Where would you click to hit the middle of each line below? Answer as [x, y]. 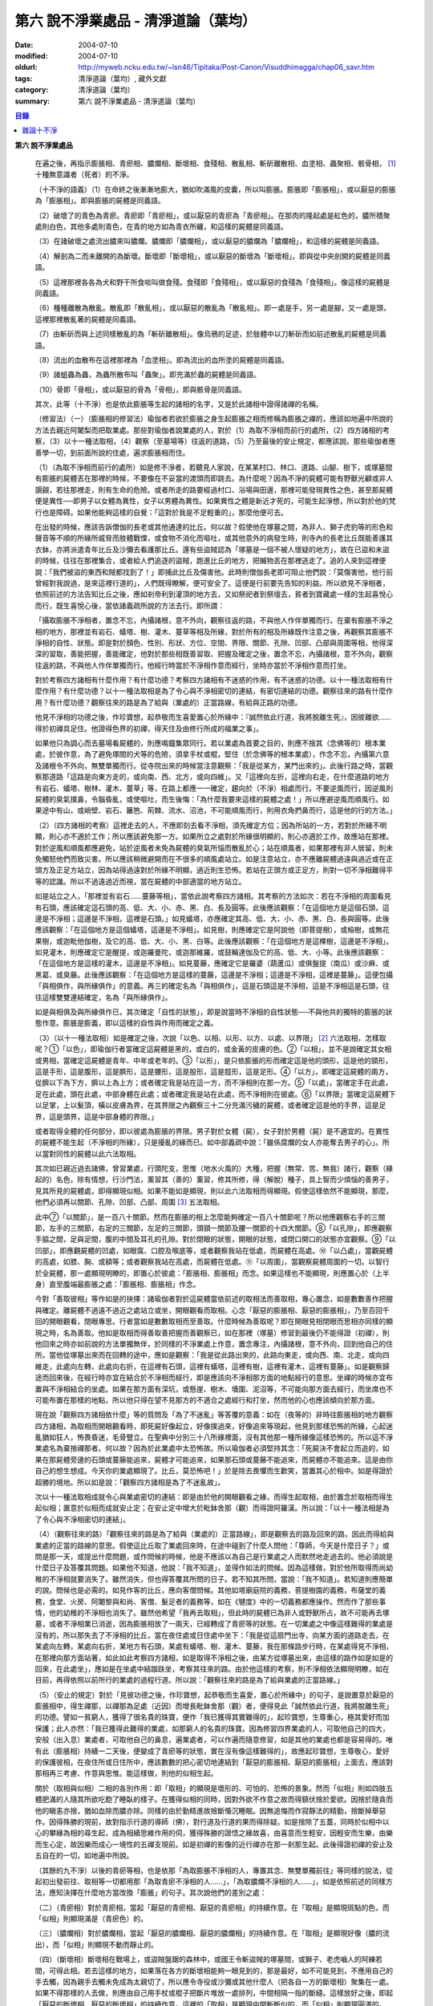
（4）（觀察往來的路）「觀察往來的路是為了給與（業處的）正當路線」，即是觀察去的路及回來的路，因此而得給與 [214, 1534]
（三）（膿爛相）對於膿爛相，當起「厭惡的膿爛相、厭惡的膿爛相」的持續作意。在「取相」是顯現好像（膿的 [208, 1933]
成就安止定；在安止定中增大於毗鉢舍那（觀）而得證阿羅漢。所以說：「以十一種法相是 [243, 1508]
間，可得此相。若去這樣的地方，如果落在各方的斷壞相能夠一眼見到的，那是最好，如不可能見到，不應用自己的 [214, 1971]
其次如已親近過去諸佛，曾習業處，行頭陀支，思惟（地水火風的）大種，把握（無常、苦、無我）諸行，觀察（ [210, 1168]
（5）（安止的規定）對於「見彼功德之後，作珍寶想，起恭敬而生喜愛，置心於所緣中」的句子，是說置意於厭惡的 [214, 1695]
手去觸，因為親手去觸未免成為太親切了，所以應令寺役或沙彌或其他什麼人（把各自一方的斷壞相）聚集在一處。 [214, 1982]
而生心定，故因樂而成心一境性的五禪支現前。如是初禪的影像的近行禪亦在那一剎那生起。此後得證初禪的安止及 [214, 1844]
